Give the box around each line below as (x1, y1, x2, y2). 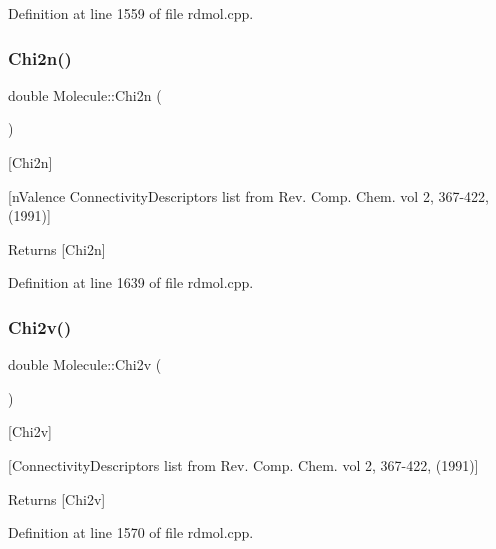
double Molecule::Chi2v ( (8, 354, 162, 375)
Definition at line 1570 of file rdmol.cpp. (8, 522, 254, 543)
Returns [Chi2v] (8, 488, 106, 509)
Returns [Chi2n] (8, 238, 106, 259)
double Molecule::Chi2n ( (8, 84, 162, 105)
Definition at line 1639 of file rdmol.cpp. (8, 272, 254, 293)
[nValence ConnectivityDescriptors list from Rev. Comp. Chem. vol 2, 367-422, (8, 185, 489, 206)
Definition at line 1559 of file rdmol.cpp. (8, 3, 254, 23)
